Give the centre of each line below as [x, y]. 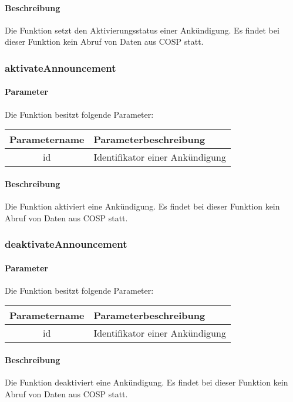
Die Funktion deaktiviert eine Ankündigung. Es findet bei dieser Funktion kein [146, 382]
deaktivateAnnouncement [66, 244]
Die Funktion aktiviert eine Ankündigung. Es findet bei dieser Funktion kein [142, 206]
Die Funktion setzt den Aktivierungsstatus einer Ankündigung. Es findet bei [142, 30]
